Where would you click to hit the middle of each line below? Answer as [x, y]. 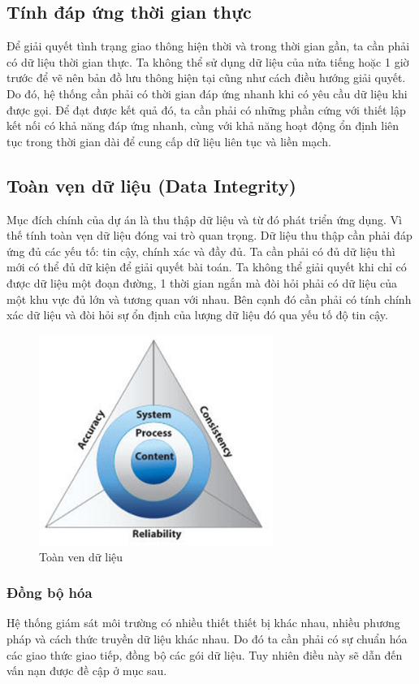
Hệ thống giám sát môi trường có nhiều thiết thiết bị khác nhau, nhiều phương [203, 623]
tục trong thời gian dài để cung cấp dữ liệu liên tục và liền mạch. [169, 141]
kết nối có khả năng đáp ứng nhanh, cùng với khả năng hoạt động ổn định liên [203, 126]
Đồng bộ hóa [50, 593]
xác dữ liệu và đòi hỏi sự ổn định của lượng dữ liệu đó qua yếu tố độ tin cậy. [197, 315]
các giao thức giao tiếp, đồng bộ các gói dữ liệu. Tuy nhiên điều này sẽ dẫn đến [205, 654]
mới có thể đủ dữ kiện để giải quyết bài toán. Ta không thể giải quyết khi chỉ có [207, 267]
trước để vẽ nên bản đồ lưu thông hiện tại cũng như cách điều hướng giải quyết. [206, 78]
